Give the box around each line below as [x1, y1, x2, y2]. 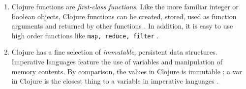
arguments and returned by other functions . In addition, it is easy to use [11, 21, 233, 31]
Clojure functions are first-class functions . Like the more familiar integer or [11, 1, 239, 11]
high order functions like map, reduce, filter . [11, 30, 159, 40]
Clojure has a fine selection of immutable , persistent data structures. [11, 47, 217, 57]
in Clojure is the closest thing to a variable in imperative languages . [11, 76, 219, 86]
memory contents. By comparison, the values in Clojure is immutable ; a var [11, 66, 242, 76]
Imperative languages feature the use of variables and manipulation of [11, 57, 222, 67]
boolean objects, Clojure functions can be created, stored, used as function [11, 11, 237, 21]
